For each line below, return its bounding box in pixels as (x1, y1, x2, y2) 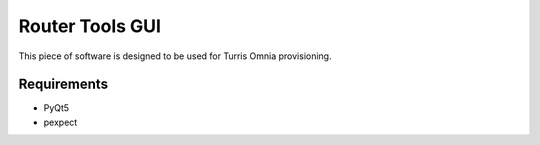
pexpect (43, 116, 78, 128)
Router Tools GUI (18, 15, 162, 37)
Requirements (18, 76, 109, 93)
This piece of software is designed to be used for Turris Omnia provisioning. (18, 50, 332, 62)
